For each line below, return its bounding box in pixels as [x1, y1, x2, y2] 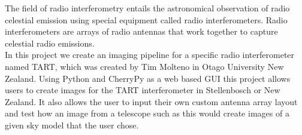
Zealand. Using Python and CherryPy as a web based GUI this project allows [5, 72, 291, 84]
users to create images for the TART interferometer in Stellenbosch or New [5, 84, 280, 96]
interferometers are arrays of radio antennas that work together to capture [5, 25, 278, 38]
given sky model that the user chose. [5, 118, 139, 131]
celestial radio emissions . [5, 36, 95, 49]
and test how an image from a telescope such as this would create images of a [5, 107, 289, 119]
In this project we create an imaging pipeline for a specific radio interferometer [5, 48, 295, 61]
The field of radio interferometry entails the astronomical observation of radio [5, 2, 290, 14]
